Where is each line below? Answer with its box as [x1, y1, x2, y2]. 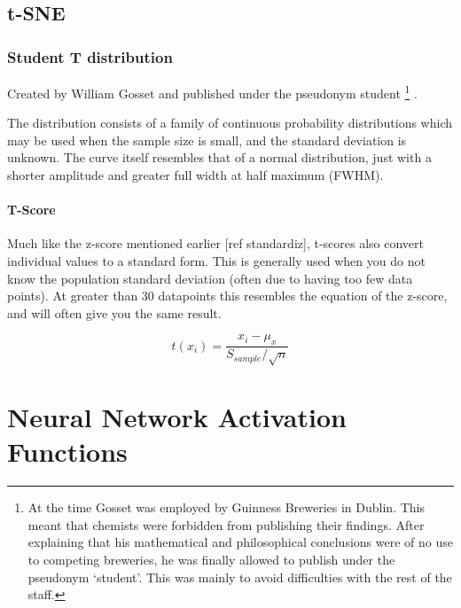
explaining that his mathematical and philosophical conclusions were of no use [27, 533, 453, 551]
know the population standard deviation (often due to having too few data [7, 269, 413, 287]
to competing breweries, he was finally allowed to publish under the [27, 550, 395, 569]
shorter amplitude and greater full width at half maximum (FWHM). [7, 166, 384, 184]
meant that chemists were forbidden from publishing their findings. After [27, 515, 425, 534]
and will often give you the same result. [7, 303, 222, 322]
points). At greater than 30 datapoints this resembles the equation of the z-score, [7, 286, 448, 305]
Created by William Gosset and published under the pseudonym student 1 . [7, 82, 418, 102]
